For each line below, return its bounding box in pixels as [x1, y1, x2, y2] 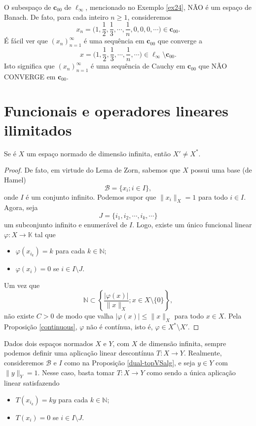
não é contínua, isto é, [86, 321, 153, 332]
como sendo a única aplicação [146, 367, 236, 377]
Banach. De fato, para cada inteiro [4, 11, 109, 22]
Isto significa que [4, 61, 55, 71]
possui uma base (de [190, 165, 252, 175]
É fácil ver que [4, 35, 48, 46]
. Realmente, [183, 348, 222, 358]
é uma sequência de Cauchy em [91, 61, 185, 71]
